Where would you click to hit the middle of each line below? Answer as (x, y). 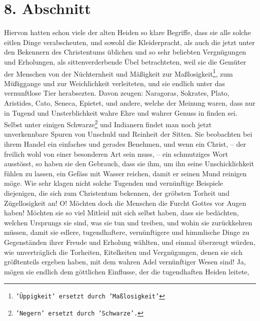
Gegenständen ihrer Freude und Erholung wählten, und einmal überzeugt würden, (130, 242)
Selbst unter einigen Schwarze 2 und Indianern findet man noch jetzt (108, 123)
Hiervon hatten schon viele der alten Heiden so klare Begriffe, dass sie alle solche (127, 32)
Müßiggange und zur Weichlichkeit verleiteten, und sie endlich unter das (114, 83)
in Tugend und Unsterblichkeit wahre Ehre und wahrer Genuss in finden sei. (121, 112)
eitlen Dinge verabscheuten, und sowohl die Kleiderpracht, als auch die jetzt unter (129, 42)
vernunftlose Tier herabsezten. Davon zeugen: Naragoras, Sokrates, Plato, (117, 93)
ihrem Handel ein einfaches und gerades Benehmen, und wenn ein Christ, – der (125, 143)
